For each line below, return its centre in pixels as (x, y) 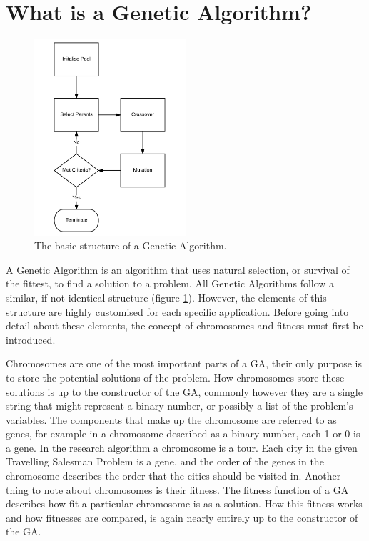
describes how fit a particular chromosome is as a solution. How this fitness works (184, 503)
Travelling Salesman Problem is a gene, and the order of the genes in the (165, 461)
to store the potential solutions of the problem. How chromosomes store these (175, 377)
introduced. (31, 339)
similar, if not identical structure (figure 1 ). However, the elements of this (166, 297)
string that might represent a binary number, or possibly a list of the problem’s (180, 406)
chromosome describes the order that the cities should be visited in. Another (173, 476)
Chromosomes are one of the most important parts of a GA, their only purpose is (184, 363)
